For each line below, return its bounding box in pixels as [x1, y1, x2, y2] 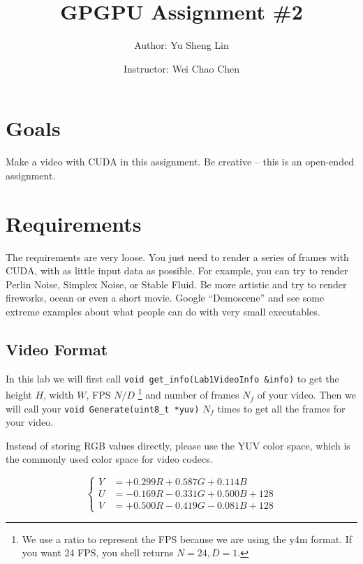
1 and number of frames [138, 385, 239, 402]
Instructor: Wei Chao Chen [123, 61, 240, 75]
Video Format [6, 338, 108, 359]
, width [43, 387, 74, 402]
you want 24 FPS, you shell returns [22, 545, 174, 560]
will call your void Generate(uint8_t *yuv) [6, 401, 200, 415]
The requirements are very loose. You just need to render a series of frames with [6, 249, 349, 264]
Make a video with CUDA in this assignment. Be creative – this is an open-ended [6, 154, 354, 169]
